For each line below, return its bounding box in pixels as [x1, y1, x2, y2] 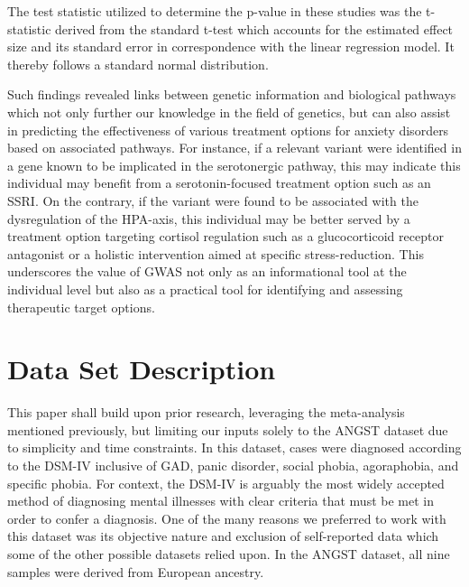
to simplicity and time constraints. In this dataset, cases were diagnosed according [7, 438, 462, 457]
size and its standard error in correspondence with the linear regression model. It [7, 37, 455, 56]
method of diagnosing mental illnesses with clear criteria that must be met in [7, 491, 434, 510]
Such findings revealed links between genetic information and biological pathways [7, 85, 456, 104]
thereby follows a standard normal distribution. [7, 54, 269, 73]
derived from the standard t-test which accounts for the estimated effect [55, 19, 454, 38]
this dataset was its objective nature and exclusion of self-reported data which [7, 526, 439, 545]
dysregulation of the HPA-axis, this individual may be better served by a [7, 209, 410, 228]
